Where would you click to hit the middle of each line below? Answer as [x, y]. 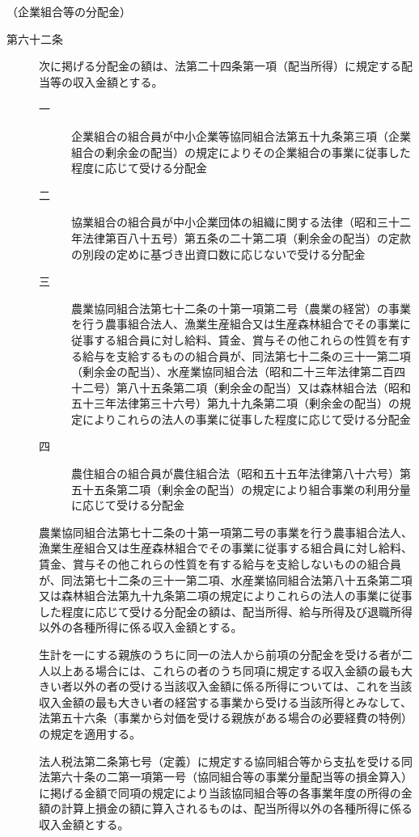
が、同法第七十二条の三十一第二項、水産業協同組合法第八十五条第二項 [226, 579]
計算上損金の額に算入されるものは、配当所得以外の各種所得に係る [237, 808]
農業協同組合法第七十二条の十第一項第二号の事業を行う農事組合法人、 [226, 532]
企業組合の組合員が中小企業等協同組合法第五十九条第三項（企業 [241, 135]
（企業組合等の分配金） [69, 11]
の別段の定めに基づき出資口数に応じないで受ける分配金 [218, 254]
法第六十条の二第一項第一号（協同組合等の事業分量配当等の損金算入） [226, 777]
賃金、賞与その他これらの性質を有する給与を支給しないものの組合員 [220, 564]
